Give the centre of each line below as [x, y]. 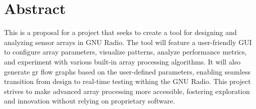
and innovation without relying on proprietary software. [90, 101]
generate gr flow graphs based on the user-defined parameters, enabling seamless [127, 71]
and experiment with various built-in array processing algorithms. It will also [122, 61]
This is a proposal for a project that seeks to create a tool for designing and [120, 32]
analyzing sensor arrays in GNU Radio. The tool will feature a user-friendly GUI [128, 42]
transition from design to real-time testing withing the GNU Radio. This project [127, 81]
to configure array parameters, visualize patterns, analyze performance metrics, [125, 52]
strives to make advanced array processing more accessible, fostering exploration [127, 91]
